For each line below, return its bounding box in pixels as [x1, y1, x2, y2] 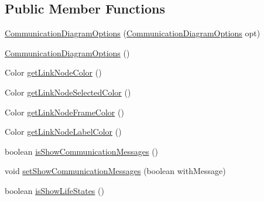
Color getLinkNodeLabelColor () [5, 125, 122, 138]
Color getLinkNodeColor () [5, 66, 102, 79]
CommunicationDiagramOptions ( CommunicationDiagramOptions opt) [5, 27, 260, 39]
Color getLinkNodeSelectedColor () [5, 86, 131, 98]
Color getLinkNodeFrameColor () [5, 105, 124, 118]
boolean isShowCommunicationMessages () [5, 145, 159, 157]
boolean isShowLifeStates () [5, 184, 104, 196]
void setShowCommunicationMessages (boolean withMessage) [5, 165, 226, 177]
